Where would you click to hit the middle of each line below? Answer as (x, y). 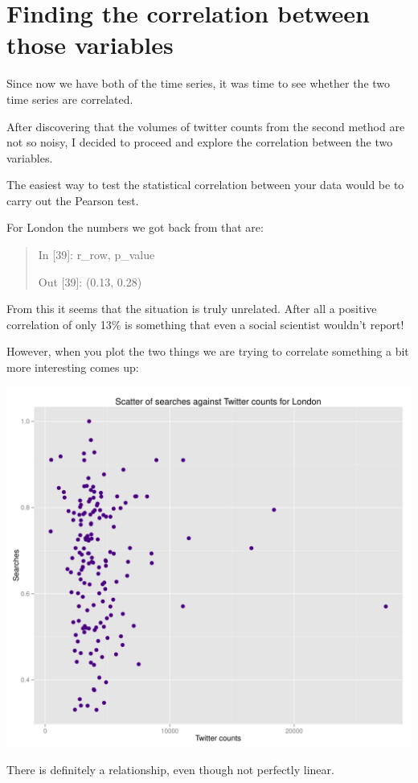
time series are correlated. (70, 99)
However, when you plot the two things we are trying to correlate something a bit (208, 351)
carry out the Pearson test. (73, 200)
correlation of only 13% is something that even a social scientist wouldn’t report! (205, 324)
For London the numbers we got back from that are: (135, 227)
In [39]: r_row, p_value (96, 255)
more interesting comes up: (73, 367)
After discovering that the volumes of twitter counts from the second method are (206, 126)
